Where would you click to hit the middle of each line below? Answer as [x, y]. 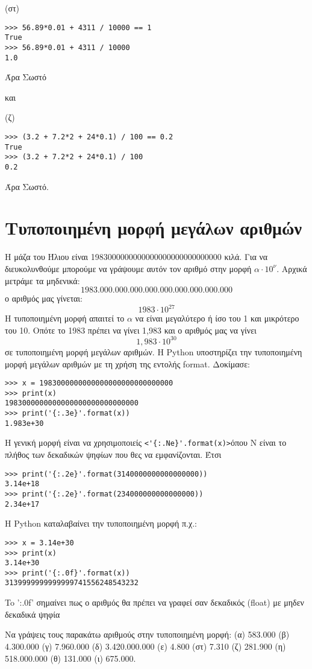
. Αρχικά [292, 268]
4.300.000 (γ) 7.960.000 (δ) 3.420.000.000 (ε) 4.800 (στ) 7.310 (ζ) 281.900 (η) [145, 646]
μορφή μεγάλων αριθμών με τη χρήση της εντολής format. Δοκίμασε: [127, 363]
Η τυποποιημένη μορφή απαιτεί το [65, 318]
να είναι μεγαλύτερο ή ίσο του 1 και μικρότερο [217, 318]
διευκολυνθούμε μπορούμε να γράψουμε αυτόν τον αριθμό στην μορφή [128, 268]
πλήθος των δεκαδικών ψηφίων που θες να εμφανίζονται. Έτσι [113, 455]
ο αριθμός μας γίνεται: [44, 298]
